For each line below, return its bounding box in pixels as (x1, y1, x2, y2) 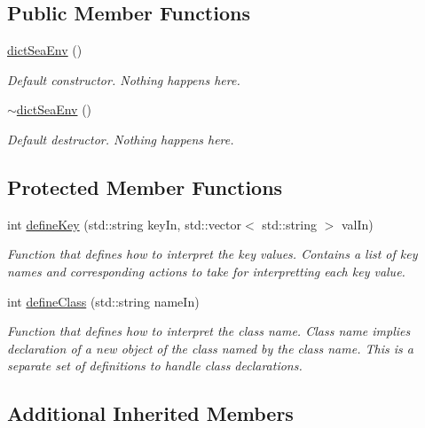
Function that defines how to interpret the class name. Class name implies (7, 322, 411, 340)
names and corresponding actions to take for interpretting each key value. (7, 261, 405, 280)
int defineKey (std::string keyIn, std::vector (7, 214, 242, 233)
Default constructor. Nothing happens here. (7, 70, 240, 89)
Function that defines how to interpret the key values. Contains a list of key (7, 245, 418, 263)
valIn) (341, 214, 374, 233)
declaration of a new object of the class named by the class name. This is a (7, 339, 413, 357)
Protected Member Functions (7, 173, 283, 200)
